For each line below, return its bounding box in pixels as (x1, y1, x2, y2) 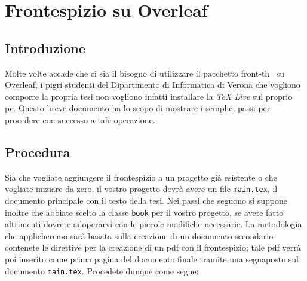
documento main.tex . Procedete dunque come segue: (5, 264, 199, 277)
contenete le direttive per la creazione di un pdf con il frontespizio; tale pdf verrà (5, 241, 301, 253)
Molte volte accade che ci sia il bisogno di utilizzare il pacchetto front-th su (5, 66, 285, 79)
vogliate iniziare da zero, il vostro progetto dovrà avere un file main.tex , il (5, 182, 278, 195)
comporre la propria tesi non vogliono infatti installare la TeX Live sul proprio (5, 90, 293, 102)
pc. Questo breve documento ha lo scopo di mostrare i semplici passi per (5, 102, 271, 114)
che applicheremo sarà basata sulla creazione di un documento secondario (5, 229, 274, 242)
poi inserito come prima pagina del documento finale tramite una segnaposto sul (5, 253, 299, 265)
